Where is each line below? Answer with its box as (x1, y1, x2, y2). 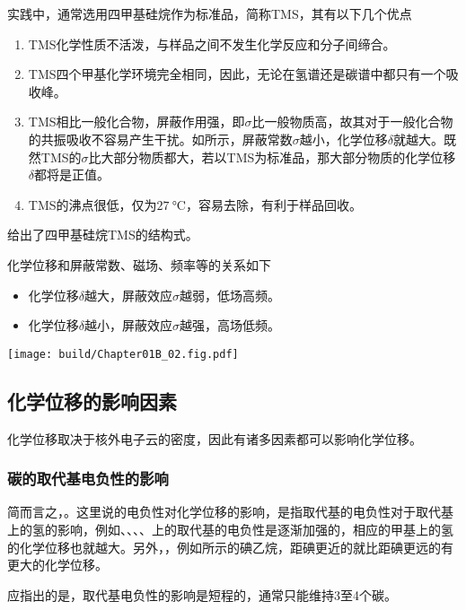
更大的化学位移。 (7, 555, 108, 574)
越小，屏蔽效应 (84, 316, 173, 335)
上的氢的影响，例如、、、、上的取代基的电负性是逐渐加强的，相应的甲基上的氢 (7, 519, 453, 538)
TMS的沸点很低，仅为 (28, 195, 157, 213)
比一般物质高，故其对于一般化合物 (251, 112, 453, 131)
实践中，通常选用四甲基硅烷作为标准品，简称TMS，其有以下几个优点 (7, 4, 412, 22)
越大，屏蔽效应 (84, 285, 173, 304)
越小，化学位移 (299, 129, 388, 148)
